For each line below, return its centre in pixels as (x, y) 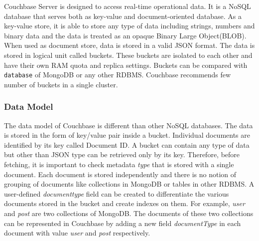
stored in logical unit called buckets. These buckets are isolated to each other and (128, 55)
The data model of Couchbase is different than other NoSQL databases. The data (129, 125)
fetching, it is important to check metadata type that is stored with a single (119, 164)
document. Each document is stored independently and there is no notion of (120, 174)
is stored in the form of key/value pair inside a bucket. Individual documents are (127, 135)
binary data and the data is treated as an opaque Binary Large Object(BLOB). (125, 35)
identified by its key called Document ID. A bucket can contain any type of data (127, 144)
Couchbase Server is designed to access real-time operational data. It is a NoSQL (128, 6)
